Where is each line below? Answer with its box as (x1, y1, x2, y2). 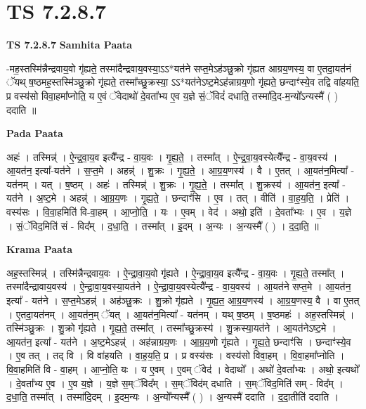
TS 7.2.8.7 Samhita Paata (6, 37, 133, 52)
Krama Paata (6, 242, 72, 257)
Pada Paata (6, 126, 63, 141)
